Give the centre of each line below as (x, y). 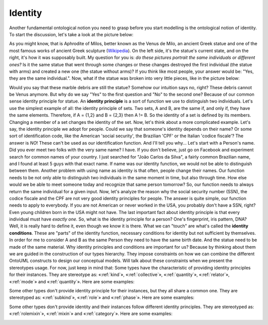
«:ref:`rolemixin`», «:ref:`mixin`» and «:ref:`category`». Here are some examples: (91, 314)
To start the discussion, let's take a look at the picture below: (71, 34)
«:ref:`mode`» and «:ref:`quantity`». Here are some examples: (72, 281)
